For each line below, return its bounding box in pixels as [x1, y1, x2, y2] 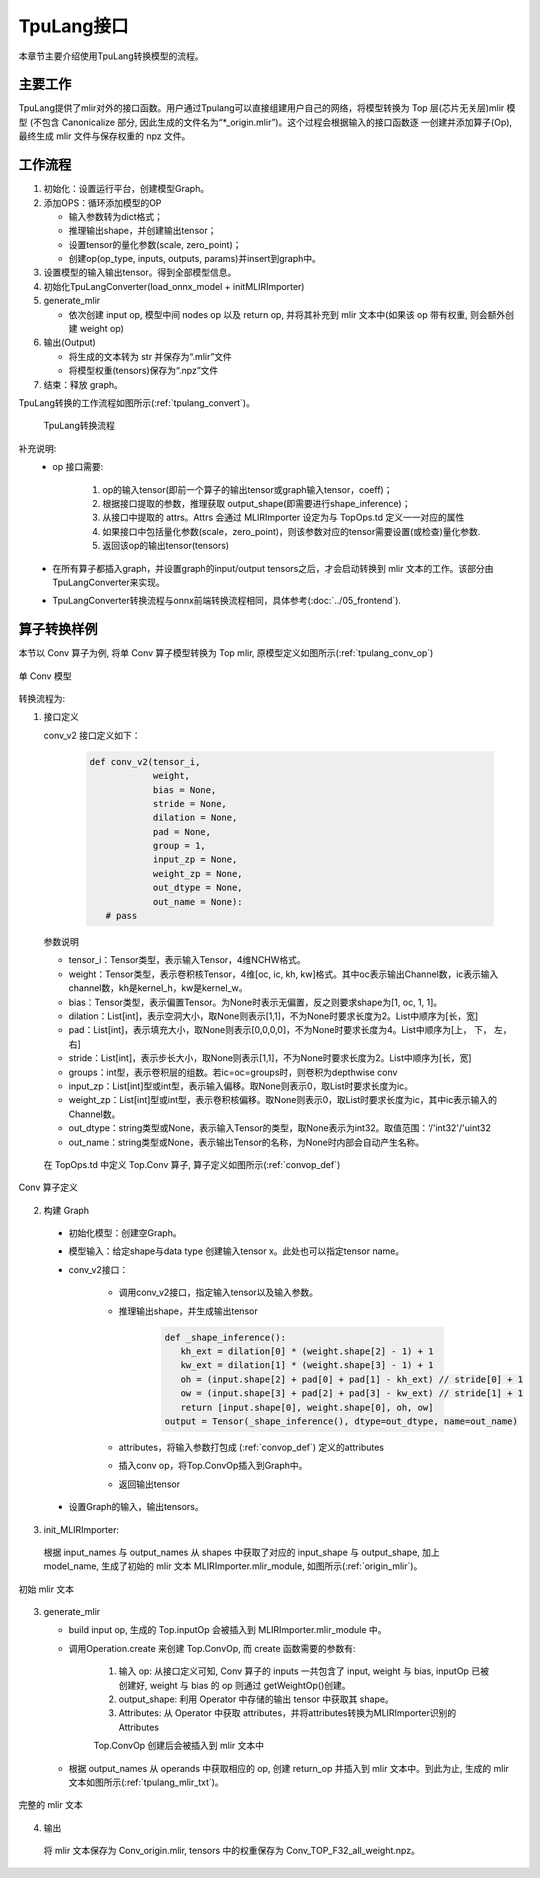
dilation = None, [152, 812, 238, 824]
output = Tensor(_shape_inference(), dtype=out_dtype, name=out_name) [164, 1415, 519, 1427]
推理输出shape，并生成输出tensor [118, 1305, 259, 1317]
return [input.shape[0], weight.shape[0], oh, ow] [180, 1401, 434, 1413]
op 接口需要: [52, 461, 104, 473]
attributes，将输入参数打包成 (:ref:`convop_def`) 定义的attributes [118, 1441, 385, 1453]
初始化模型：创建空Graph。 [68, 1227, 182, 1239]
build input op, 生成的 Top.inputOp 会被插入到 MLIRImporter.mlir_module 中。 [68, 1624, 387, 1636]
